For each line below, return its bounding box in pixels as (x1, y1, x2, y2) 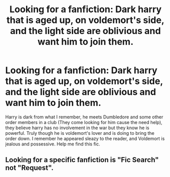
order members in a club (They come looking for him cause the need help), (5, 119, 163, 125)
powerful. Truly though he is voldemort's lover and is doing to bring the (5, 130, 155, 136)
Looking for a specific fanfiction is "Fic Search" (5, 156, 159, 164)
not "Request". (5, 164, 54, 172)
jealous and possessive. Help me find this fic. (5, 141, 100, 147)
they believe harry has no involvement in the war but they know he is (5, 125, 150, 131)
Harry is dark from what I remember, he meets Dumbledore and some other (5, 113, 164, 120)
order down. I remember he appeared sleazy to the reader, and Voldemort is (5, 135, 165, 141)
